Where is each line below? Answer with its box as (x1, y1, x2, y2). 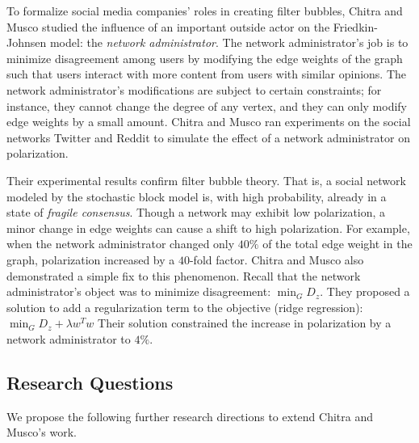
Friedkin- (333, 18, 378, 35)
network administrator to (6, 330, 131, 347)
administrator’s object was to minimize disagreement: (6, 283, 271, 300)
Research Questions (6, 369, 174, 394)
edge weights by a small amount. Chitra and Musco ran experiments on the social (6, 113, 411, 130)
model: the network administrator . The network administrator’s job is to (49, 34, 409, 51)
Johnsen (6, 34, 47, 51)
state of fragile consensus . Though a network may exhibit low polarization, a (6, 204, 386, 221)
